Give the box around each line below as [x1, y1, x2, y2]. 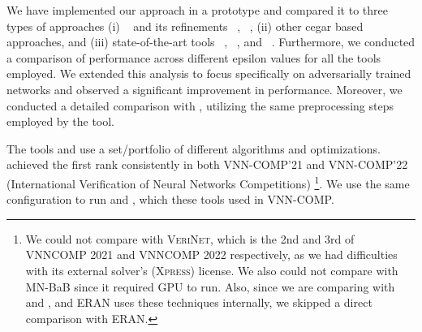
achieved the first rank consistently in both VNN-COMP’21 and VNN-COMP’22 [6, 156, 408, 173]
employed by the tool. [6, 113, 114, 130]
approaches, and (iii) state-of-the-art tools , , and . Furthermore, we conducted [6, 33, 416, 50]
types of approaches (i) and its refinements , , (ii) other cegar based [6, 17, 364, 34]
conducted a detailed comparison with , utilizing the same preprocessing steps [6, 97, 394, 114]
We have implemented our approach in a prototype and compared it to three [6, 2, 388, 18]
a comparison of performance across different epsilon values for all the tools [6, 49, 381, 66]
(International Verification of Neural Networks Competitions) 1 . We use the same [6, 172, 410, 192]
